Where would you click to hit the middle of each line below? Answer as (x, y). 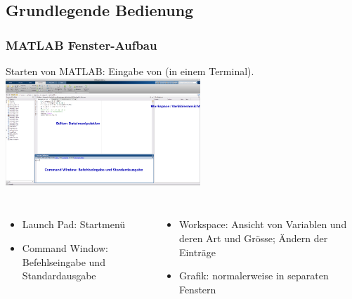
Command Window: (65, 247)
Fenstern (197, 289)
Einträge (197, 252)
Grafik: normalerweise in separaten (254, 275)
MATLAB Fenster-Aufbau (82, 45)
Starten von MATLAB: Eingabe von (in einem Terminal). (130, 71)
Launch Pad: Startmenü (74, 224)
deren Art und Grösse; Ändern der (253, 238)
